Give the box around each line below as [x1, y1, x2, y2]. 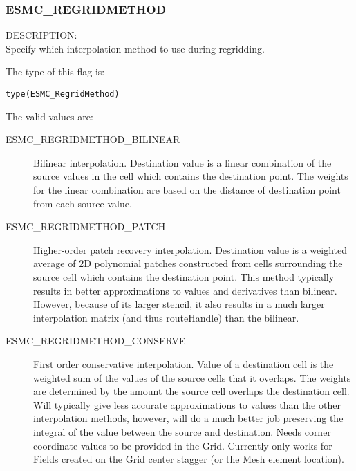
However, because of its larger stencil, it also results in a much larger [33, 297, 325, 311]
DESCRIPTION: [6, 28, 77, 42]
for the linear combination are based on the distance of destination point [33, 183, 341, 197]
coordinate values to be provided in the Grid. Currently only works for [33, 438, 332, 452]
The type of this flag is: [6, 64, 105, 79]
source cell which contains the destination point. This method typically [33, 270, 335, 284]
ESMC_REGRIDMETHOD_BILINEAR [6, 132, 180, 147]
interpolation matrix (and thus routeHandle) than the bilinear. [33, 310, 299, 324]
